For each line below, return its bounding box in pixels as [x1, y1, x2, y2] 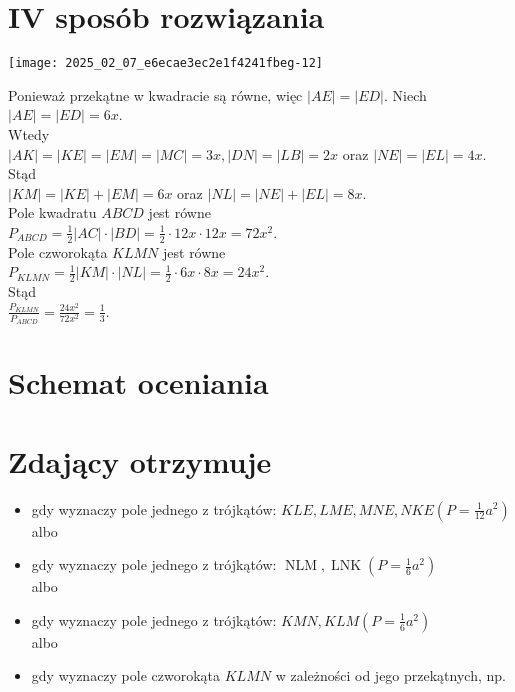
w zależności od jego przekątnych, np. [275, 665, 506, 686]
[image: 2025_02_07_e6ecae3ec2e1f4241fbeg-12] [8, 56, 323, 71]
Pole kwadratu [8, 202, 97, 223]
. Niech [384, 84, 427, 105]
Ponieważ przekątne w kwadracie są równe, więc [8, 84, 303, 105]
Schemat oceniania [8, 362, 269, 403]
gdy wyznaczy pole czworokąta [31, 665, 221, 686]
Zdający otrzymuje [8, 440, 272, 481]
